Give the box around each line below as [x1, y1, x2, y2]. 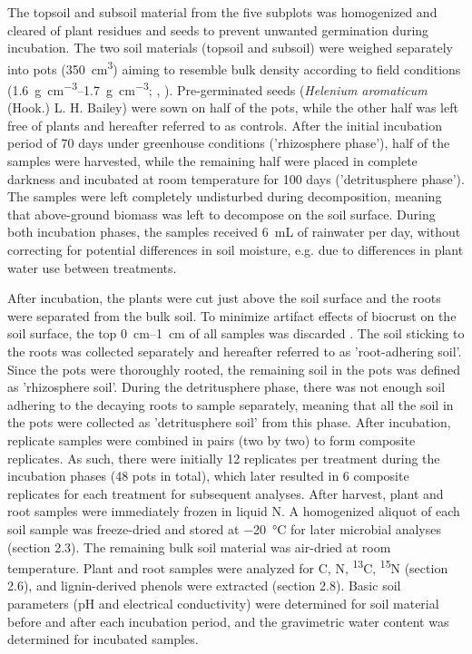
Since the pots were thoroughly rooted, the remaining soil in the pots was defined [7, 359, 461, 378]
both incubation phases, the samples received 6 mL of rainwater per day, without [7, 222, 461, 241]
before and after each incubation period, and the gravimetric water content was [7, 611, 449, 630]
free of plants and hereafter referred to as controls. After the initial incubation [7, 115, 442, 134]
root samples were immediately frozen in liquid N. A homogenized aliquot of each [7, 502, 460, 521]
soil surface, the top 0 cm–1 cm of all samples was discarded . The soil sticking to [7, 324, 465, 343]
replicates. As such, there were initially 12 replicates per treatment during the [7, 448, 440, 467]
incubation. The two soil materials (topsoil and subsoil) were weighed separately [7, 38, 453, 57]
